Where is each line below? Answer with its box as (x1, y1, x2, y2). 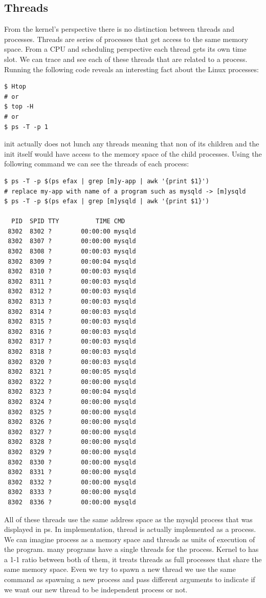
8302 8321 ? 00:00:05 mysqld (8, 368, 136, 376)
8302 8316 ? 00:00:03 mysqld (8, 328, 136, 335)
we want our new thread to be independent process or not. (4, 584, 188, 594)
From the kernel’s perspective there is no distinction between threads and (4, 24, 234, 34)
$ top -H (4, 103, 34, 111)
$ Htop (4, 83, 26, 91)
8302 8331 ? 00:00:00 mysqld (8, 468, 136, 476)
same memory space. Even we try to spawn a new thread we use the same (4, 564, 236, 574)
